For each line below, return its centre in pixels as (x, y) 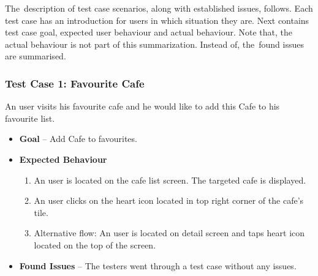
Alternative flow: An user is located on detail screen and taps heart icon (169, 233)
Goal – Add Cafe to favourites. (78, 139)
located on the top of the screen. (95, 244)
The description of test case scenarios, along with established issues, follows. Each (159, 8)
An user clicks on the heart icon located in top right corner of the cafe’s (169, 200)
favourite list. (30, 118)
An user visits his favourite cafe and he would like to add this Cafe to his (142, 106)
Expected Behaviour (63, 159)
